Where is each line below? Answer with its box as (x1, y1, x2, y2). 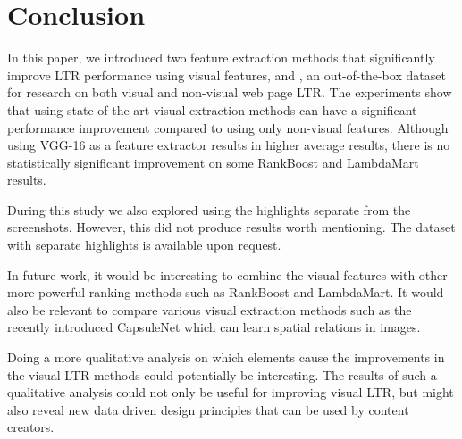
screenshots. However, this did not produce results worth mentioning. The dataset (7, 218, 456, 236)
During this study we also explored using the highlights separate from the (7, 200, 411, 219)
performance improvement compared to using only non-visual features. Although (7, 118, 449, 137)
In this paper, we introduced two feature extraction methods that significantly (7, 48, 435, 67)
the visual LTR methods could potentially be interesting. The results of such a (7, 365, 437, 384)
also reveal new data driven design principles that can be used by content (7, 400, 409, 418)
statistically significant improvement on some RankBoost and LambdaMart (7, 153, 419, 171)
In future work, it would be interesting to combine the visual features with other (7, 265, 448, 284)
